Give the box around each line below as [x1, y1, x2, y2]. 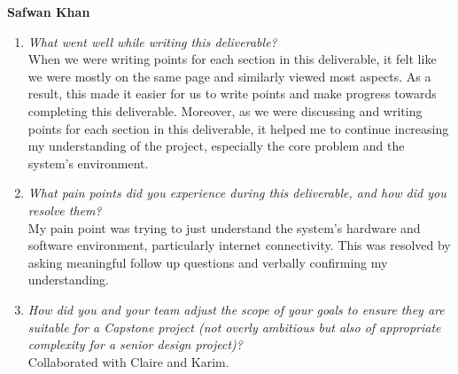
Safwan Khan [7, 3, 90, 20]
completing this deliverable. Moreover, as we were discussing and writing [27, 101, 423, 120]
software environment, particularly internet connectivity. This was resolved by [27, 236, 451, 254]
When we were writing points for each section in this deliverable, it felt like [27, 50, 437, 68]
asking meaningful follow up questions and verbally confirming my [27, 253, 388, 271]
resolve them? [27, 200, 102, 219]
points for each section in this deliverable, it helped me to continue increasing [27, 119, 449, 137]
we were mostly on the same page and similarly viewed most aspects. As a [27, 66, 431, 85]
